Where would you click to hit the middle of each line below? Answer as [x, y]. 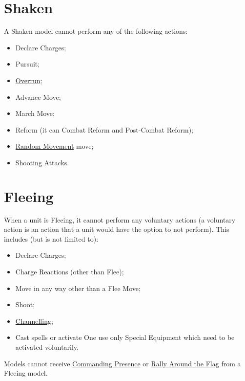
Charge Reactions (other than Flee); [70, 271]
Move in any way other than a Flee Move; [78, 288]
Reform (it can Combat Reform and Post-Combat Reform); [104, 129]
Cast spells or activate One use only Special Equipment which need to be [125, 337]
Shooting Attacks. [42, 162]
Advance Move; [38, 97]
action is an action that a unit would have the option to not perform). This [117, 229]
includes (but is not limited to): [51, 238]
